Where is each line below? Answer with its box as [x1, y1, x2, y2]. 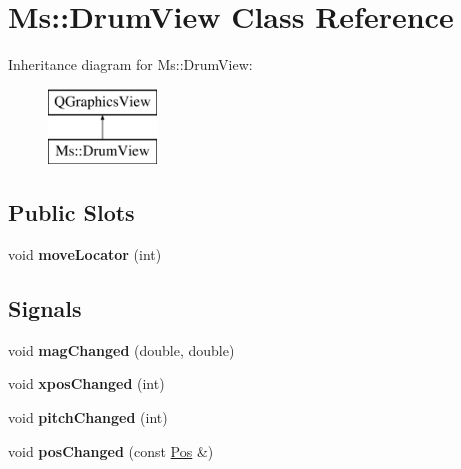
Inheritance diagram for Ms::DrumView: [8, 54, 253, 75]
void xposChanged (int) [8, 373, 165, 394]
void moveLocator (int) [8, 244, 162, 265]
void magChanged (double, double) [8, 339, 235, 360]
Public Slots [8, 197, 135, 228]
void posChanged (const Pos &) [8, 440, 214, 461]
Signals [8, 293, 82, 324]
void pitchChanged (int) [8, 407, 168, 428]
